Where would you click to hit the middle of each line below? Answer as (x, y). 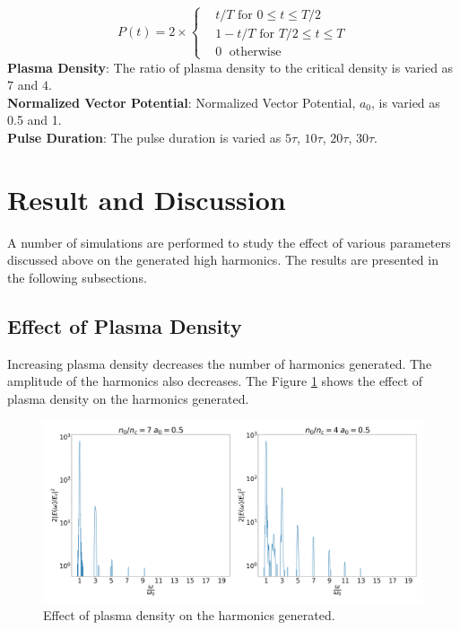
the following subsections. (77, 277)
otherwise (255, 52)
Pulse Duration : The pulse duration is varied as (144, 137)
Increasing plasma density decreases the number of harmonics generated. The (220, 363)
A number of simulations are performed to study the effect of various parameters (229, 242)
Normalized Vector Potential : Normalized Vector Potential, (182, 102)
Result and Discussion (147, 199)
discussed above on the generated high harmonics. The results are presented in (223, 260)
